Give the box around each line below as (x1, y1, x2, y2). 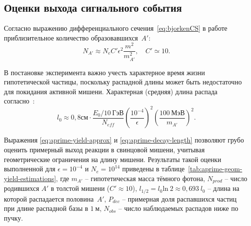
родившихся (4, 183, 39, 193)
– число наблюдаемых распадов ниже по (118, 203, 238, 213)
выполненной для (4, 164, 55, 174)
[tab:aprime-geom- (188, 164, 242, 174)
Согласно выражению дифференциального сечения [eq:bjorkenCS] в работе (4, 23, 228, 33)
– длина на (207, 183, 240, 193)
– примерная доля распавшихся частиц (122, 193, 237, 204)
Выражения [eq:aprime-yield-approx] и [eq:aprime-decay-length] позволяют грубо (4, 135, 244, 145)
